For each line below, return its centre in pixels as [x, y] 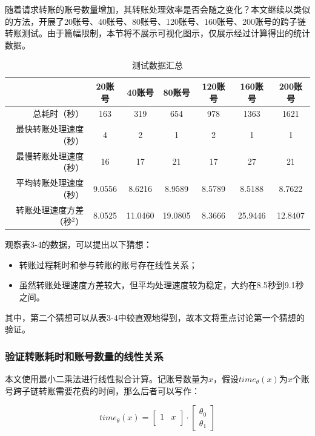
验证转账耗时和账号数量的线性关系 [84, 356]
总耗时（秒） [58, 114]
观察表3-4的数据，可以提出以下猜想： [78, 244]
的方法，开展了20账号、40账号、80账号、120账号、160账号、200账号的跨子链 [155, 21]
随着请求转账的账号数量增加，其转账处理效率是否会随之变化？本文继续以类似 [157, 9]
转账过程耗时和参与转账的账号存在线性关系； [108, 264]
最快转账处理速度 [50, 129]
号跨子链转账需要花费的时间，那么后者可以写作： [102, 390]
